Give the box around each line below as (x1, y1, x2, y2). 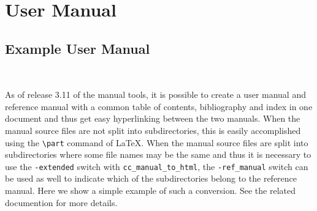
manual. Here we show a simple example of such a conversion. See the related (5, 184, 296, 197)
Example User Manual (5, 39, 150, 57)
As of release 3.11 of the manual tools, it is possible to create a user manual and (5, 88, 306, 101)
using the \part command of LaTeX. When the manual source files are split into (5, 136, 308, 149)
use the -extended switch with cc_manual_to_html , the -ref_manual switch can (5, 160, 308, 172)
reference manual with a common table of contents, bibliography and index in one (5, 100, 313, 113)
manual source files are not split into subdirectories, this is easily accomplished (5, 124, 301, 136)
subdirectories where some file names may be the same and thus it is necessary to (5, 148, 311, 161)
